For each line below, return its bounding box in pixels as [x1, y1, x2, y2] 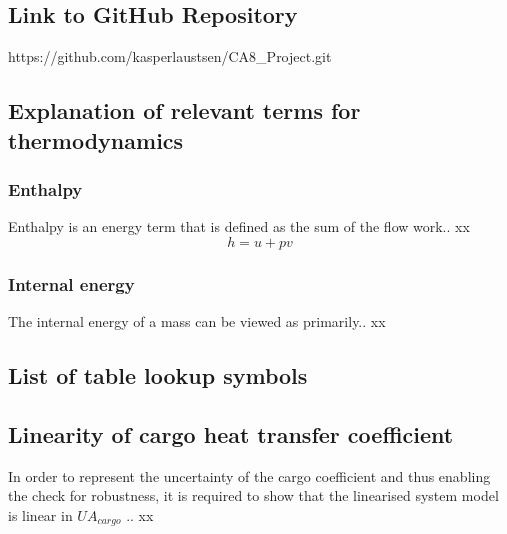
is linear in [8, 504, 73, 525]
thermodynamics [8, 124, 184, 155]
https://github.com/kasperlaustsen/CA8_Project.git [8, 46, 332, 67]
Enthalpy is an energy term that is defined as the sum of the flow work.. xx [8, 216, 470, 237]
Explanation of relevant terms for [8, 95, 361, 126]
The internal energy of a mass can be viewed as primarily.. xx [8, 311, 386, 331]
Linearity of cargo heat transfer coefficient [8, 418, 454, 449]
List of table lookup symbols [8, 359, 308, 390]
